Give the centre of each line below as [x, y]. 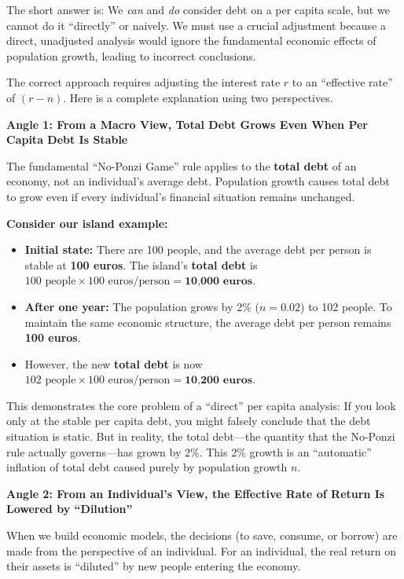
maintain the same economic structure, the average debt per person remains [208, 322]
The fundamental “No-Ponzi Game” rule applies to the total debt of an [182, 165]
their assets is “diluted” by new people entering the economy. [154, 566]
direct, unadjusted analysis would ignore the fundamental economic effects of [191, 40]
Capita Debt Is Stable [67, 139]
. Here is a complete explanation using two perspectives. [198, 97]
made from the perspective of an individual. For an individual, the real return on [202, 550]
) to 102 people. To [346, 306]
